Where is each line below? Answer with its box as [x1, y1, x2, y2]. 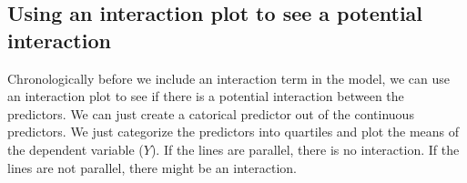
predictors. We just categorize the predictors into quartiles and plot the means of [7, 122, 460, 141]
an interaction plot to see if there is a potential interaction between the [7, 86, 404, 106]
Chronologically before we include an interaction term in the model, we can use [7, 68, 450, 87]
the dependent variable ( [7, 139, 144, 158]
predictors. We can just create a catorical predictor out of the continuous [7, 104, 414, 123]
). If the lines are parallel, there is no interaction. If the [150, 139, 460, 158]
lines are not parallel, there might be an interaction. [7, 158, 297, 177]
